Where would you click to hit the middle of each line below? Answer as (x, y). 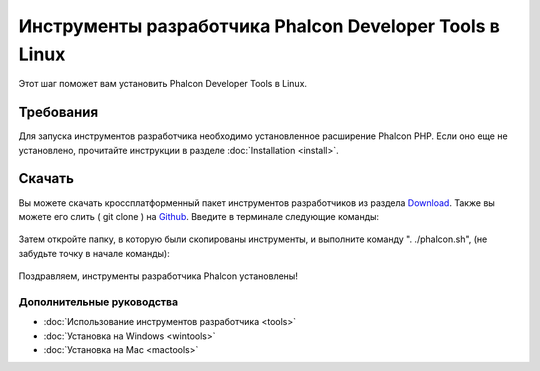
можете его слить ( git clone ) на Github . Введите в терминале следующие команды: (199, 216)
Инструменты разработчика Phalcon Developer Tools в (259, 26)
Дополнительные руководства (98, 302)
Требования (58, 112)
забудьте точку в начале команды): (94, 253)
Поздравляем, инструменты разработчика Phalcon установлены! (158, 276)
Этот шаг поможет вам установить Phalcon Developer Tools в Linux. (163, 84)
